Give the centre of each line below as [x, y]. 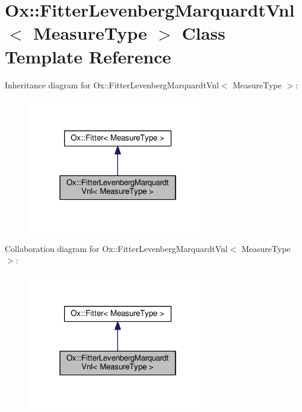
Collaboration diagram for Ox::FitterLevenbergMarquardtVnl [116, 248]
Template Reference [88, 56]
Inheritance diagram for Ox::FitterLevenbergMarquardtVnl [112, 84]
